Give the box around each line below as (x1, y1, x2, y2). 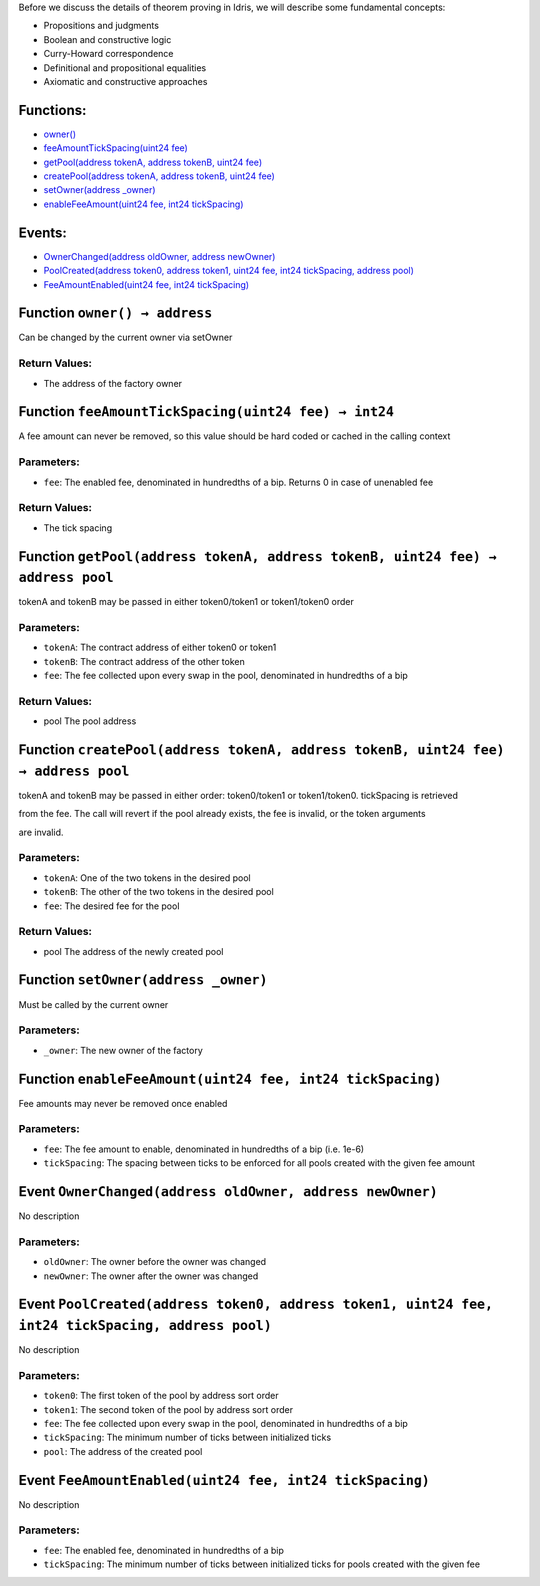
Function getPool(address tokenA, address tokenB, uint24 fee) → (18, 548, 497, 565)
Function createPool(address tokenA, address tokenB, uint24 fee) (18, 741, 505, 759)
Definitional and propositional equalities (43, 61, 207, 74)
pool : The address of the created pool (43, 1445, 203, 1457)
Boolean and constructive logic (43, 33, 172, 45)
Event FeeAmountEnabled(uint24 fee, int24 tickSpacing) (18, 1471, 430, 1489)
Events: (18, 224, 67, 241)
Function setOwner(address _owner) (18, 971, 268, 989)
